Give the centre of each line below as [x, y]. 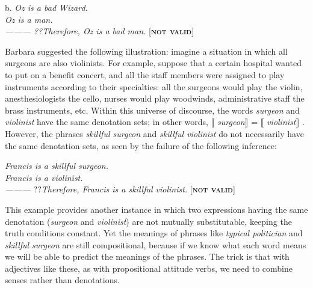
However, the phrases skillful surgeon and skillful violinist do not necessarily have [154, 133]
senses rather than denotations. [62, 280]
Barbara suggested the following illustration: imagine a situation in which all [146, 51]
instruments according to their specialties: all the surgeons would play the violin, [154, 86]
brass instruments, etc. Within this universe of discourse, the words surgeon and [152, 110]
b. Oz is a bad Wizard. [46, 7]
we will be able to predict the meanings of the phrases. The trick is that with [147, 256]
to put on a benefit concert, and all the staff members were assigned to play [145, 74]
